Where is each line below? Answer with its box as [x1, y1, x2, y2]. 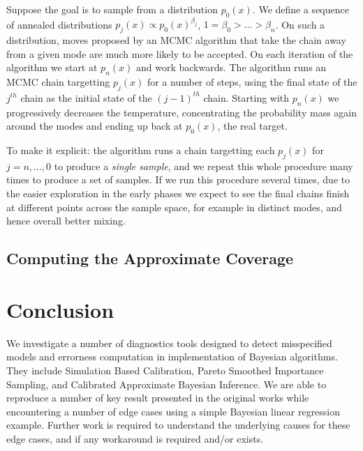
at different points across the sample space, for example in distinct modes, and [6, 199, 342, 214]
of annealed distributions [6, 17, 112, 31]
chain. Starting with [203, 90, 290, 105]
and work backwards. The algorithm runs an [135, 60, 327, 75]
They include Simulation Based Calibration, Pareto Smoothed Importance [6, 362, 324, 377]
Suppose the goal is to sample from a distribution [6, 2, 218, 16]
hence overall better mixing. [6, 213, 126, 228]
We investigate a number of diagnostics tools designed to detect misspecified [6, 335, 332, 350]
